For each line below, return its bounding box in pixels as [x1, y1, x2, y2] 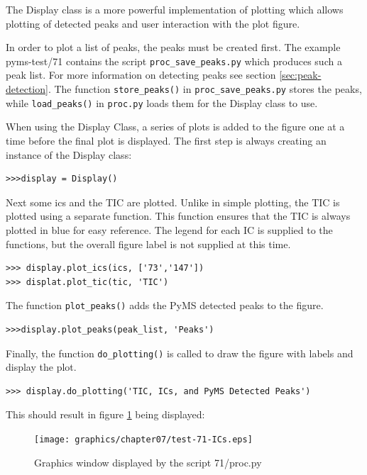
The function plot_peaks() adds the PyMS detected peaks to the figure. [6, 298, 324, 313]
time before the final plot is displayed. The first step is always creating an [6, 133, 327, 147]
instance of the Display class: [6, 147, 132, 162]
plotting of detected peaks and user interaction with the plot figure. [6, 16, 300, 30]
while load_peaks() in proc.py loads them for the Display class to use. [6, 95, 318, 110]
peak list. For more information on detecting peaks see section [6, 67, 276, 82]
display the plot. [6, 359, 77, 374]
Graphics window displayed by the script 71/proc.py [34, 454, 262, 469]
